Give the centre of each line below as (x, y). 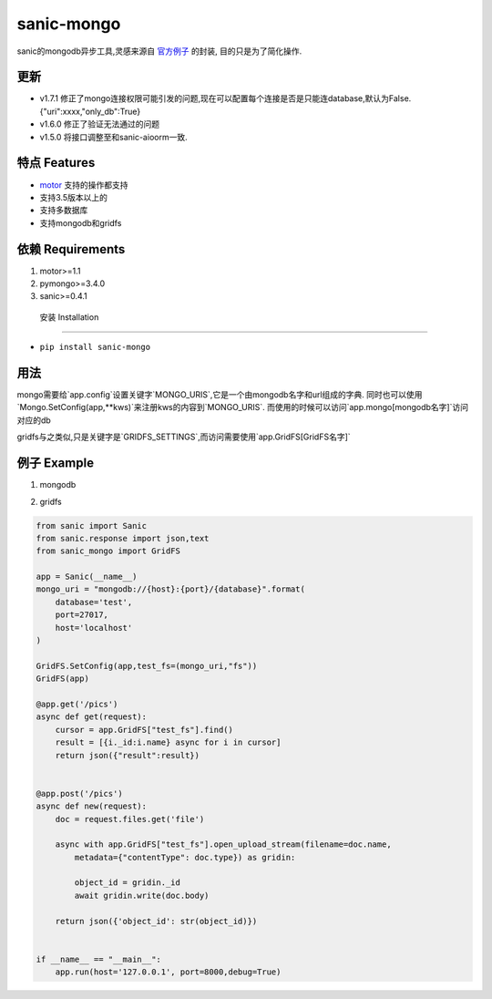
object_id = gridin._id (128, 883)
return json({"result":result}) (128, 755)
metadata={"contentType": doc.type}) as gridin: (185, 857)
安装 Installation (69, 317)
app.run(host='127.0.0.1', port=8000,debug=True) (168, 972)
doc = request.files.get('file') (130, 819)
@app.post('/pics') (79, 793)
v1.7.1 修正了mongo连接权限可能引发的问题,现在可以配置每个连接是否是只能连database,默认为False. (225, 98)
